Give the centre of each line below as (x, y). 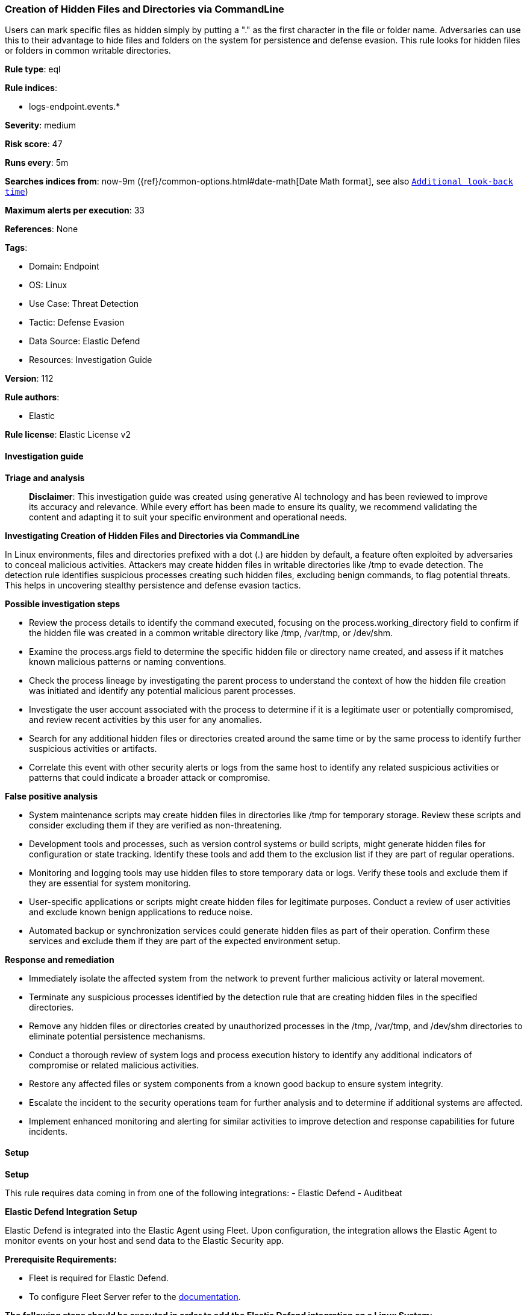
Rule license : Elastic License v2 (68, 435)
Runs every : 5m (37, 163)
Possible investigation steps (63, 604)
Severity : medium (41, 125)
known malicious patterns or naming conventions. (128, 661)
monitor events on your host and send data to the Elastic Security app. (145, 1240)
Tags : (16, 248)
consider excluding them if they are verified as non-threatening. (155, 825)
